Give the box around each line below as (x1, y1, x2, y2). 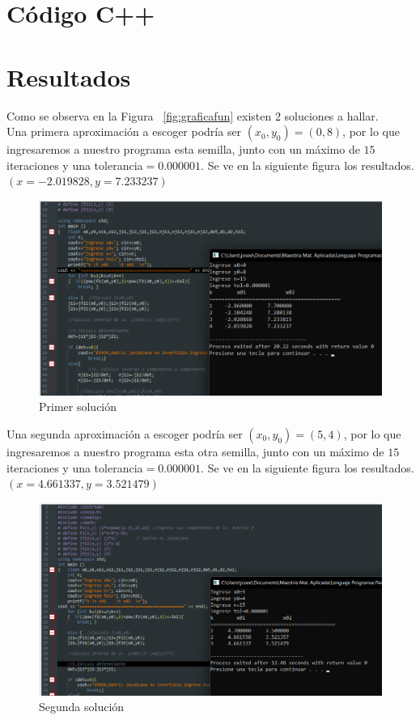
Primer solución (39, 398, 117, 415)
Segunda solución (39, 698, 125, 715)
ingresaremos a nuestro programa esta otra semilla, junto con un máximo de (6, 443, 384, 460)
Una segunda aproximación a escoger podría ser (6, 425, 243, 442)
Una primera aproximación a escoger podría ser (6, 123, 242, 140)
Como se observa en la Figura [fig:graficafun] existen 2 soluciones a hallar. (6, 107, 379, 124)
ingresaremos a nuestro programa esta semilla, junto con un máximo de (6, 141, 360, 158)
